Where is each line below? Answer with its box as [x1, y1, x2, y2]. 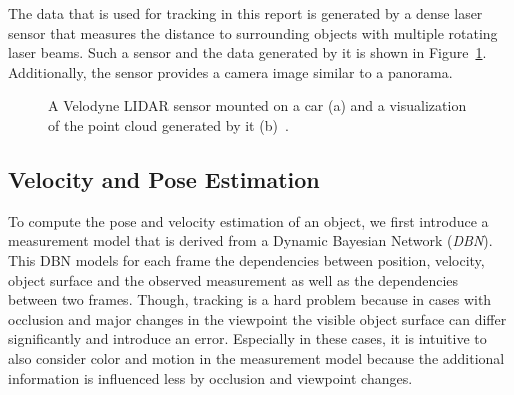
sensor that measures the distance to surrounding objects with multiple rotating [8, 22, 498, 43]
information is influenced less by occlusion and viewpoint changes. [8, 367, 413, 388]
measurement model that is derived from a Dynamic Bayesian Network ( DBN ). [8, 230, 493, 251]
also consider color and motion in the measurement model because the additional [8, 347, 505, 368]
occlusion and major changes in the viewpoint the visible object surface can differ [8, 308, 507, 329]
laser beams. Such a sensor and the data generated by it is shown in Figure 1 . [8, 42, 487, 63]
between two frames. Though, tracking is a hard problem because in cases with [8, 289, 492, 310]
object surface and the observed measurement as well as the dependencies [8, 269, 459, 290]
